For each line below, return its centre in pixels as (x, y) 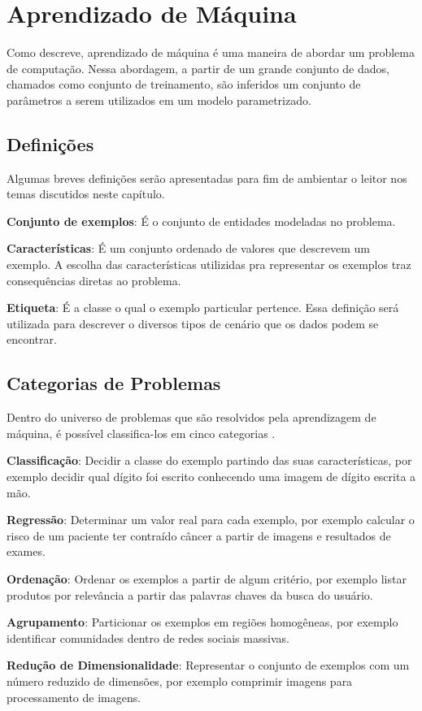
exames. (26, 551)
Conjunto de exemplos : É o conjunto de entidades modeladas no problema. (201, 221)
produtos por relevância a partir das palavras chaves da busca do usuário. (190, 594)
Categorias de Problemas (114, 383)
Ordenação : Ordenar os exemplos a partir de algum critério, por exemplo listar (207, 579)
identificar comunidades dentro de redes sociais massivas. (148, 637)
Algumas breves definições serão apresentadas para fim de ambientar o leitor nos (207, 178)
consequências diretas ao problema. (94, 280)
